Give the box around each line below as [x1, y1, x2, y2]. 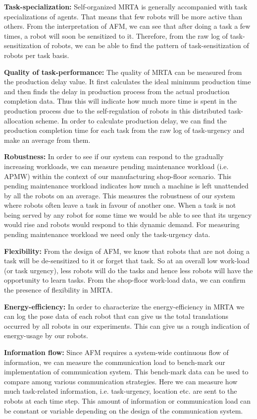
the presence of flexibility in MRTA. [4, 285, 113, 295]
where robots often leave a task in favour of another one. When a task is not [4, 200, 236, 210]
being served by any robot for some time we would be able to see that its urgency [4, 209, 252, 220]
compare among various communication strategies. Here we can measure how [4, 376, 238, 386]
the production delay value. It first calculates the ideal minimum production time [4, 76, 251, 87]
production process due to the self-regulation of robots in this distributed [4, 105, 226, 116]
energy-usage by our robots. [4, 330, 88, 341]
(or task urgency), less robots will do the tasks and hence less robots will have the [4, 265, 253, 275]
